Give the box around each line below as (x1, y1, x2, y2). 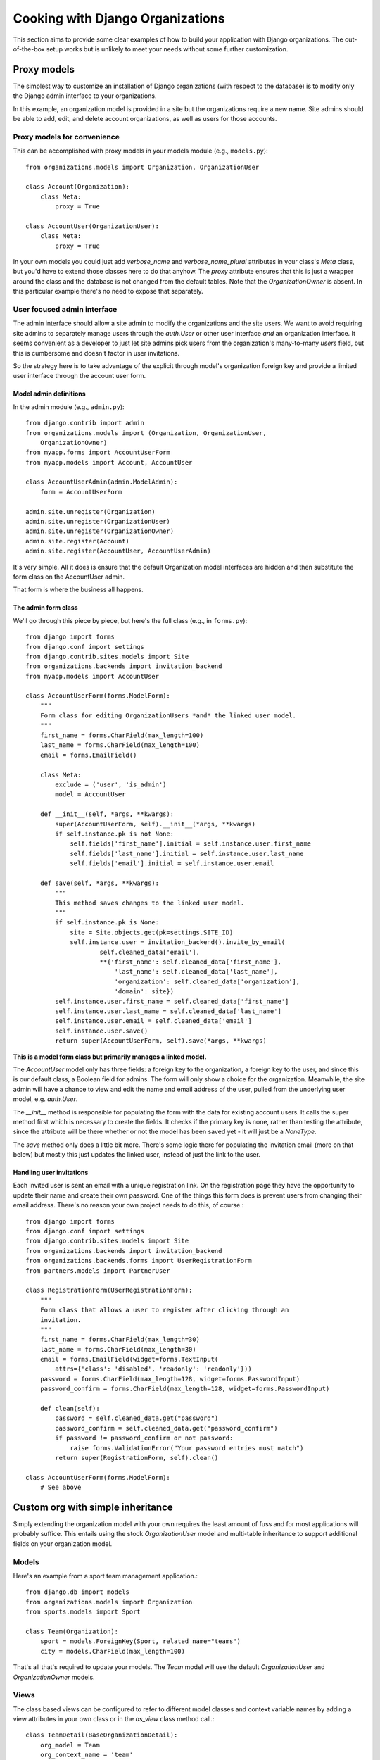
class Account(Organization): (25, 183, 130, 191)
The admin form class (13, 603, 78, 612)
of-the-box (13, 44, 45, 53)
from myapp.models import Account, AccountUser (25, 458, 193, 466)
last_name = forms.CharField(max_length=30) (39, 1345, 196, 1353)
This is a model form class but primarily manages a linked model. (13, 1052, 207, 1061)
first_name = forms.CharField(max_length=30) (39, 1335, 201, 1344)
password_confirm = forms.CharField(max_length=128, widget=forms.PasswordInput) (39, 1385, 330, 1393)
